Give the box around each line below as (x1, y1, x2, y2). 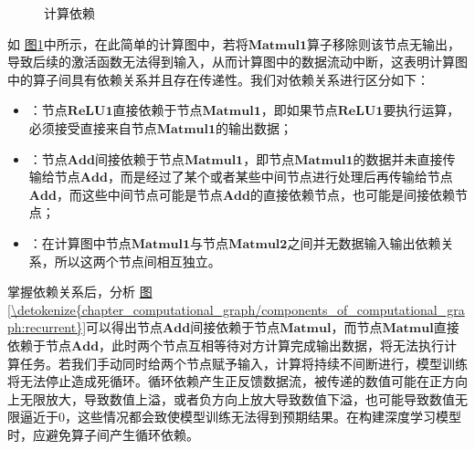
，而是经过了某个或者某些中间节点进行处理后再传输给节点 (107, 167, 453, 186)
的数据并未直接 (353, 149, 443, 168)
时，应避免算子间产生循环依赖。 (7, 424, 199, 444)
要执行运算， (383, 100, 460, 120)
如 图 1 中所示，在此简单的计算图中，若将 (7, 34, 248, 53)
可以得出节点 (86, 318, 164, 337)
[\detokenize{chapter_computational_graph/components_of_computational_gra (7, 299, 465, 319)
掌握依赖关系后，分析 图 (7, 282, 153, 301)
